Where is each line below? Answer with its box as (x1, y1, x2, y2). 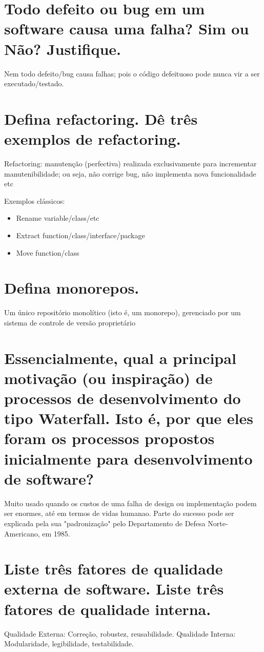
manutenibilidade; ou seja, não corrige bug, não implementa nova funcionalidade (4, 168, 256, 179)
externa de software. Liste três (4, 578, 224, 599)
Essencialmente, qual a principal (4, 347, 236, 368)
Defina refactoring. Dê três (4, 108, 198, 129)
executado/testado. (4, 78, 64, 89)
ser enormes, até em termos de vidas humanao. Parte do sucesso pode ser (4, 508, 234, 519)
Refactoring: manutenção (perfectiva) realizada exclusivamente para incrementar (4, 158, 257, 168)
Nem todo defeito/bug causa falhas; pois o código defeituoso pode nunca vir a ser (4, 68, 260, 79)
